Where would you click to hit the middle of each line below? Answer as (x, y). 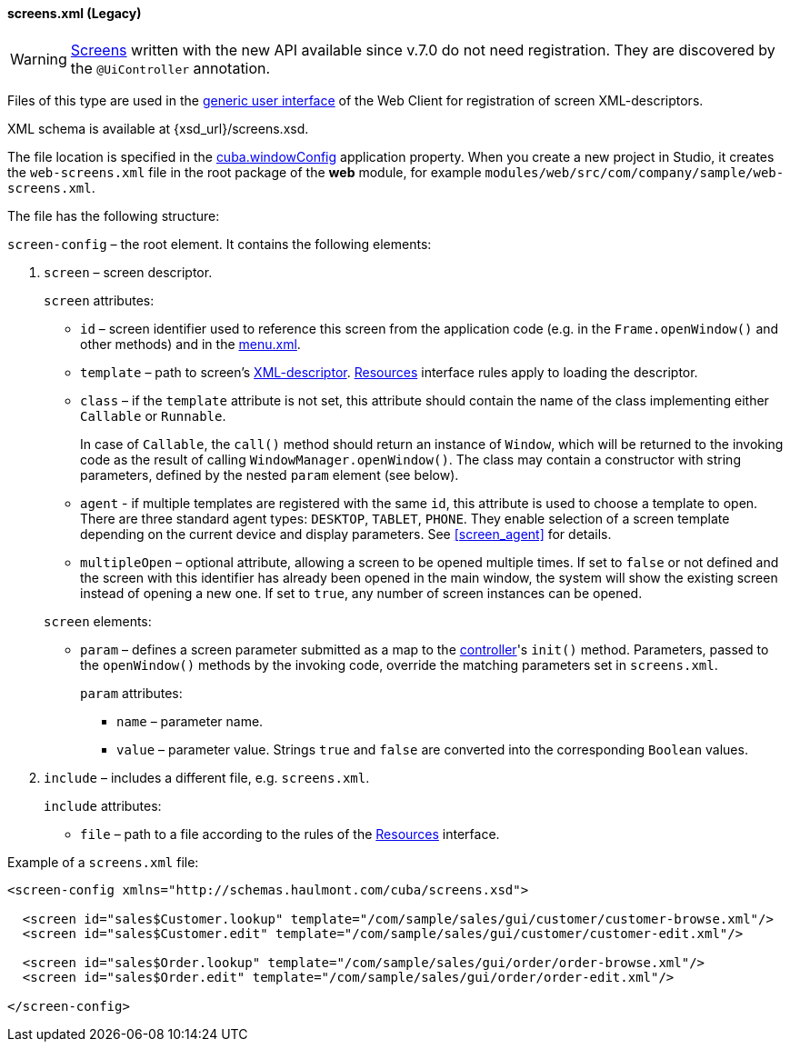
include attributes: (103, 805)
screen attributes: (99, 300)
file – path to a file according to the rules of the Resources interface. (290, 834)
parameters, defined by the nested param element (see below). (270, 475)
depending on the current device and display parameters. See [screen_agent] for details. (346, 534)
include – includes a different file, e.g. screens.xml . (207, 777)
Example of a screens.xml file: (103, 862)
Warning (39, 59)
